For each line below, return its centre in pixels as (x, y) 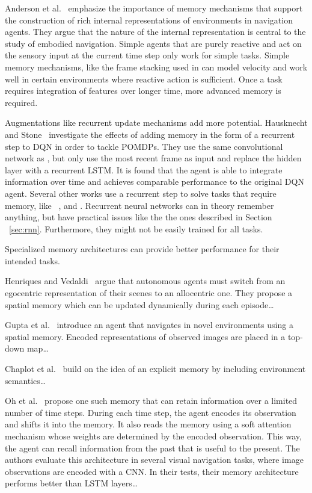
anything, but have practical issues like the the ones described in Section (139, 217)
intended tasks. (32, 260)
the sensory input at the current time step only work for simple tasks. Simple (147, 55)
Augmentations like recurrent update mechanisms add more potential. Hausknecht (156, 122)
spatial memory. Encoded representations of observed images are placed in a (145, 336)
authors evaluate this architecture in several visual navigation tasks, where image (154, 460)
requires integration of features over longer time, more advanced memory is (143, 91)
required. (21, 102)
